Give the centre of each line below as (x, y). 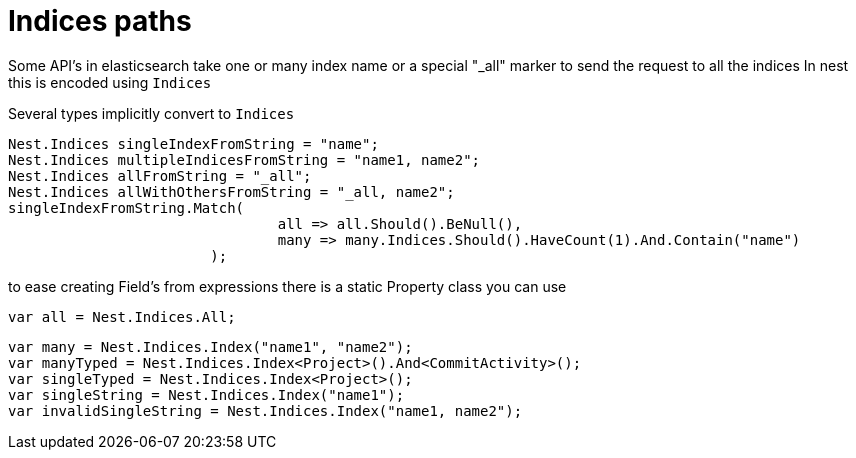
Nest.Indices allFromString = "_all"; (160, 175)
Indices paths (100, 21)
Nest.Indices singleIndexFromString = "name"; (193, 143)
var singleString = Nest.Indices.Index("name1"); (206, 394)
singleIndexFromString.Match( (126, 207)
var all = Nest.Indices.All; (122, 316)
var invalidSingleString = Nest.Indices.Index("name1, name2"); (265, 410)
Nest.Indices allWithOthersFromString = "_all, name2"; (231, 191)
